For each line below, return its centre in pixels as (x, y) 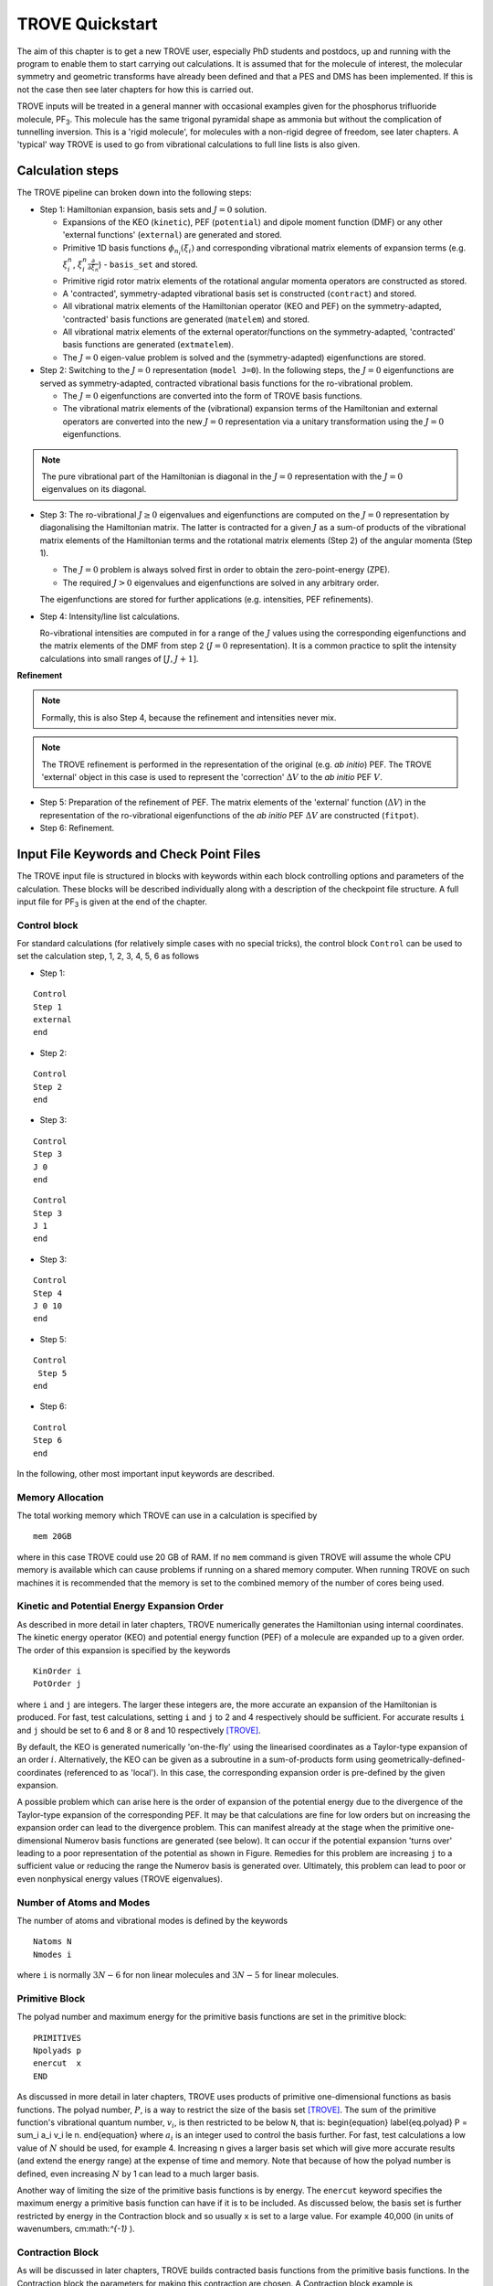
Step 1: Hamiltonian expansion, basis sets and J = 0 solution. (153, 209)
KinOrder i (58, 1671)
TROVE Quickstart (88, 24)
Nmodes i (52, 1954)
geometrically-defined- (421, 1759)
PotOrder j (58, 1684)
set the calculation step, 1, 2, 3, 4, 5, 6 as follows (108, 956)
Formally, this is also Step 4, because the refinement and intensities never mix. (189, 717)
